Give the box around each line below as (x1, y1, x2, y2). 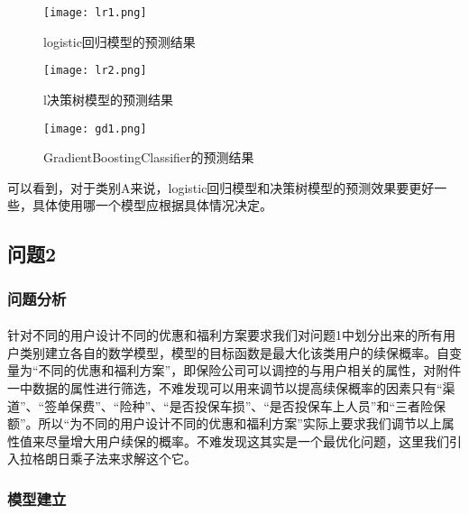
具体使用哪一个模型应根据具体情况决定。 (32, 196, 272, 215)
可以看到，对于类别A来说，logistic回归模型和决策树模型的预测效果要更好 (7, 178, 435, 197)
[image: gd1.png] (43, 122, 147, 135)
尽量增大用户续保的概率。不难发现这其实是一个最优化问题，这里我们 (44, 431, 449, 450)
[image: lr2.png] (43, 64, 147, 78)
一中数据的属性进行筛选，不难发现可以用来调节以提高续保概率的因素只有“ (7, 378, 443, 397)
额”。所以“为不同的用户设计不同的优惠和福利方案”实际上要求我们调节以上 (7, 414, 442, 433)
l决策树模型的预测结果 (43, 89, 173, 108)
